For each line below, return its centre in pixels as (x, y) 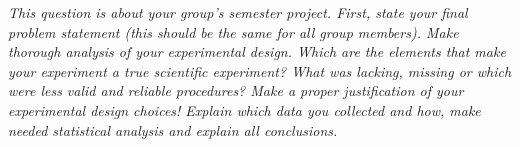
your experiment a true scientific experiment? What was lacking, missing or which (260, 70)
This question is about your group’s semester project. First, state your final (238, 12)
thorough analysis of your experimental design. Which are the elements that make (257, 51)
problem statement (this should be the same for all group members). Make (233, 31)
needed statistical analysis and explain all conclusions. (173, 129)
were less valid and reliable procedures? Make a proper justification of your (236, 90)
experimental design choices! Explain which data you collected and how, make (244, 109)
